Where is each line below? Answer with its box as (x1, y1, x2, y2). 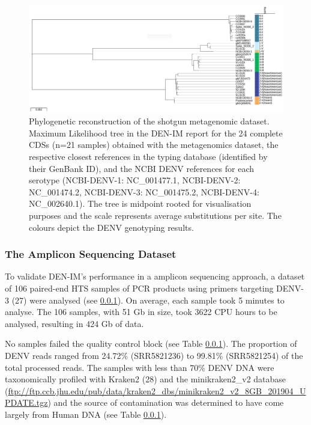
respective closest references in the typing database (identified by (29, 150, 268, 163)
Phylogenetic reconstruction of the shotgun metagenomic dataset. (29, 115, 270, 127)
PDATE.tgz (5, 396, 48, 409)
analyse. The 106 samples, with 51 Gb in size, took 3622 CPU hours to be (5, 305, 277, 318)
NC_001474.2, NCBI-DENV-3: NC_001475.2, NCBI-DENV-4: (29, 185, 259, 198)
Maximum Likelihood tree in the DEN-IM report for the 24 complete (29, 126, 283, 139)
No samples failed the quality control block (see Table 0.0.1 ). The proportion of (5, 337, 297, 350)
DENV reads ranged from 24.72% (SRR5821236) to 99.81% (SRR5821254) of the (5, 349, 303, 362)
